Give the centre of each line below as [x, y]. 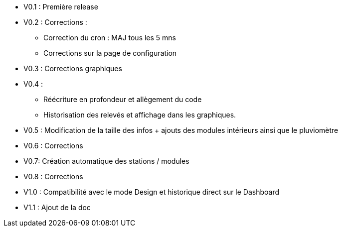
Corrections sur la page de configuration [110, 53]
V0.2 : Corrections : [55, 22]
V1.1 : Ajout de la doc [57, 207]
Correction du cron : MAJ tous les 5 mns [110, 38]
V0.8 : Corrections [53, 176]
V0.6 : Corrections [53, 146]
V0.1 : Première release [61, 7]
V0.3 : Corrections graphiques [73, 68]
